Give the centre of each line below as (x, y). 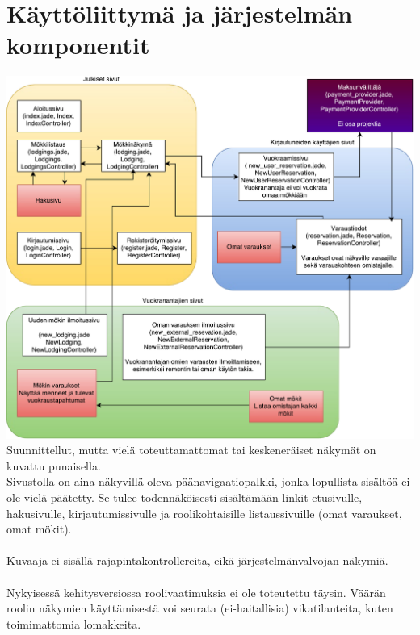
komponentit (78, 45)
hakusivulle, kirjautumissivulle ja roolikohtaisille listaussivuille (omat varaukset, (204, 513)
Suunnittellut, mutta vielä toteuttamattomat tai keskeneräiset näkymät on (191, 450)
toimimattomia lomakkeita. (74, 623)
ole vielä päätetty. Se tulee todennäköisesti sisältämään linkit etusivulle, (185, 497)
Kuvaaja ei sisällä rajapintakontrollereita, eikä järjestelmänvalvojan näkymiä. (197, 560)
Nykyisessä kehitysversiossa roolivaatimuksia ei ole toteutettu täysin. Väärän (196, 592)
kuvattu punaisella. (54, 465)
